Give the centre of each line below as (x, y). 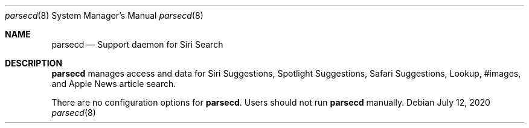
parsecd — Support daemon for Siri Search (137, 44)
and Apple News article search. (114, 84)
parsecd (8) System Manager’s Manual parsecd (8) (104, 15)
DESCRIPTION (34, 63)
